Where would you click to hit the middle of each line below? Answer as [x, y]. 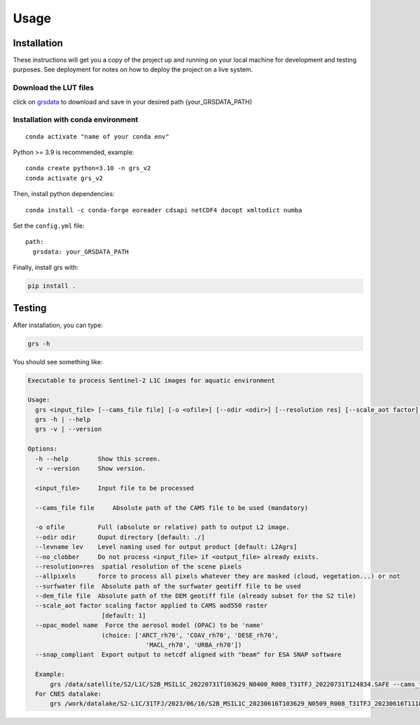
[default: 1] [124, 615]
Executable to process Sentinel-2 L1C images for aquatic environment [152, 380]
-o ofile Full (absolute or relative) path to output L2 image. [163, 527]
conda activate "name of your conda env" [97, 136]
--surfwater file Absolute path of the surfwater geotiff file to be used [168, 586]
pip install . [52, 286]
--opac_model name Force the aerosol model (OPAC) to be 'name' [150, 626]
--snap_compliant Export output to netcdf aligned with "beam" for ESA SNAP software [189, 655]
